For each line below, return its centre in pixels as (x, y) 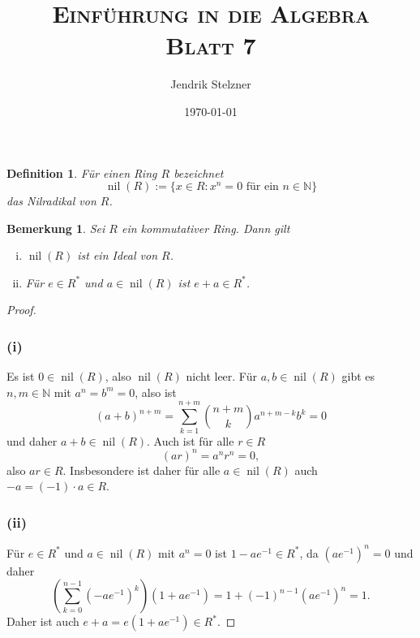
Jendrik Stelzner (211, 84)
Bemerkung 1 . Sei (56, 228)
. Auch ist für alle (191, 440)
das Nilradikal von (51, 201)
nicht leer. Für (221, 376)
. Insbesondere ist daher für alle (141, 470)
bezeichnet (199, 172)
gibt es (358, 376)
